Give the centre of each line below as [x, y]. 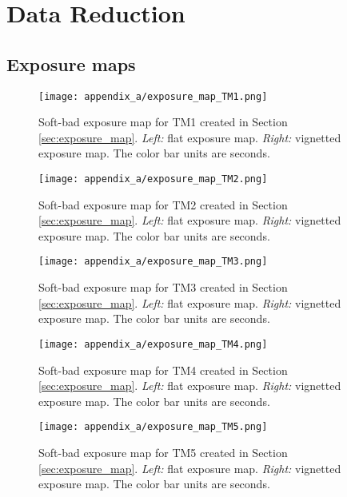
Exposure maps [71, 64]
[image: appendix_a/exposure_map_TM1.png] [153, 96]
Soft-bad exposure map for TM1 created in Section [163, 122]
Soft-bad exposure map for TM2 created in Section [163, 204]
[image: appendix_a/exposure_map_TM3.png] [153, 262]
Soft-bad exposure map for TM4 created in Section [163, 370]
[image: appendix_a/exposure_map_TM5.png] [153, 427]
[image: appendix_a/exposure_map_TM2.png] [153, 179]
